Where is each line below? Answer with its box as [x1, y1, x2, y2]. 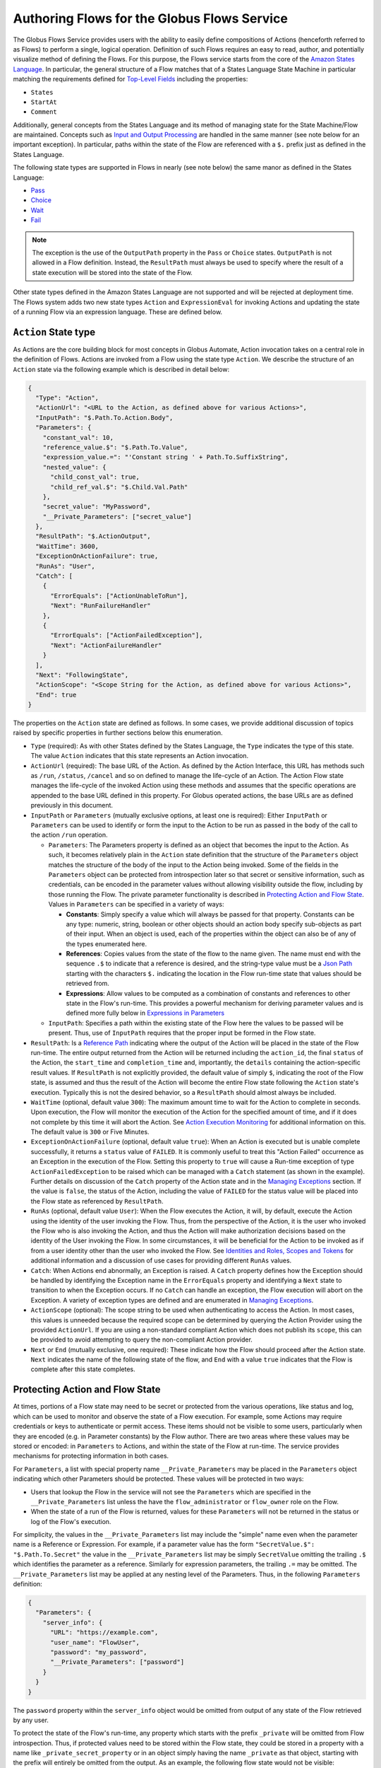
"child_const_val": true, [50, 473, 140, 481]
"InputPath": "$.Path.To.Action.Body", [35, 414, 174, 421]
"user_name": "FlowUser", [50, 1638, 140, 1646]
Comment [30, 108, 58, 116]
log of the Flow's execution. [30, 1517, 111, 1525]
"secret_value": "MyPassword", [42, 503, 151, 511]
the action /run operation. [30, 831, 108, 839]
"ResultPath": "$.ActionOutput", [35, 533, 151, 540]
